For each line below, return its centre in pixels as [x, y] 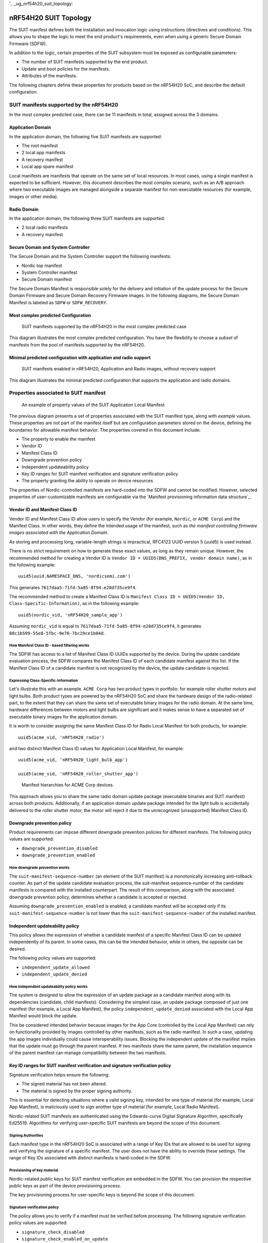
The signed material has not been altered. [64, 1084]
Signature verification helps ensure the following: [59, 1074]
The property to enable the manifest [59, 439]
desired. [18, 949]
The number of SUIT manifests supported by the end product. [85, 62]
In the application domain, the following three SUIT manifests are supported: [87, 218]
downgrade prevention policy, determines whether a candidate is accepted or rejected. [98, 897]
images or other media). [34, 196]
